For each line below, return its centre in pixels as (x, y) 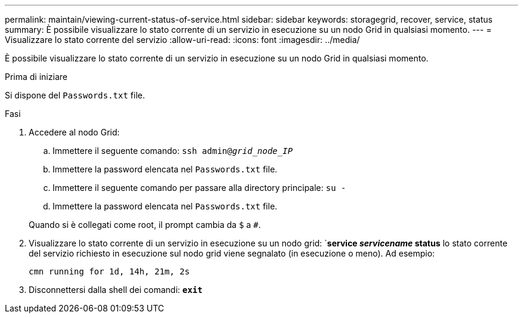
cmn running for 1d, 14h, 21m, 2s (109, 271)
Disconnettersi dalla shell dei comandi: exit (116, 290)
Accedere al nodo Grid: (74, 132)
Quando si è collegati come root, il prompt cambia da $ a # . (145, 225)
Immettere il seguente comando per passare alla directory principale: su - (199, 188)
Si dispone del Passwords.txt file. (75, 95)
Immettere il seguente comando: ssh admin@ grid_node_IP (173, 151)
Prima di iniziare (36, 77)
